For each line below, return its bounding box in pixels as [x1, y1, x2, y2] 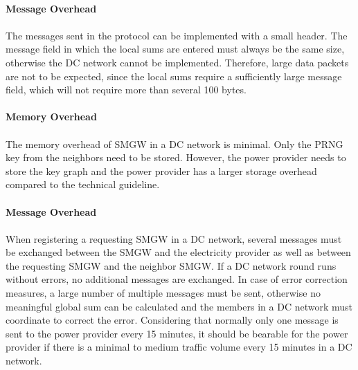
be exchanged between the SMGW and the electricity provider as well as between [6, 245, 351, 259]
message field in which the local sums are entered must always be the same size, [6, 41, 345, 56]
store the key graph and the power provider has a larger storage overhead [6, 163, 317, 178]
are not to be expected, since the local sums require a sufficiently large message [6, 68, 342, 83]
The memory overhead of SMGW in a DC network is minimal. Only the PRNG [6, 136, 343, 151]
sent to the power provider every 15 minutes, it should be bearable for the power [6, 326, 348, 340]
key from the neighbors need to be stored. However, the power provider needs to [6, 150, 346, 165]
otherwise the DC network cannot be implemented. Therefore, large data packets [6, 55, 349, 69]
